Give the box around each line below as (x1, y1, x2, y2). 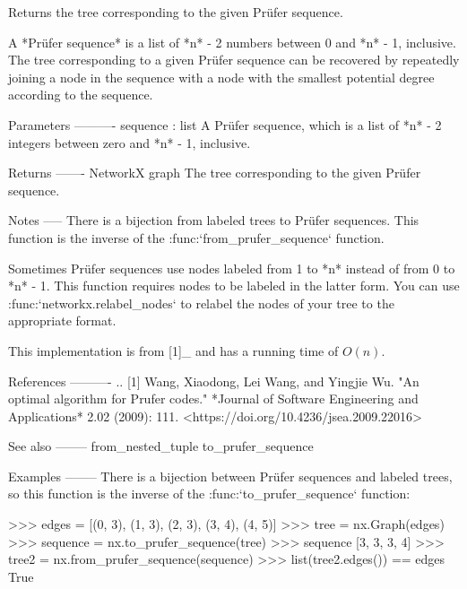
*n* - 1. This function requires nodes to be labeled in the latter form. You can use (8, 276, 460, 295)
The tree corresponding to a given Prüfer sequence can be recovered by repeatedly (8, 50, 460, 69)
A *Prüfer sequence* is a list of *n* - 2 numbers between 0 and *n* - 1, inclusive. (8, 32, 456, 51)
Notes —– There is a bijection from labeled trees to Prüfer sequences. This (8, 211, 419, 230)
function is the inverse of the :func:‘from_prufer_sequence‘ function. (8, 228, 385, 247)
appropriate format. (8, 311, 117, 330)
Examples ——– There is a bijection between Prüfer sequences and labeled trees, (8, 466, 453, 485)
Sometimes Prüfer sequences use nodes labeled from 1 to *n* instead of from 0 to (8, 258, 455, 277)
